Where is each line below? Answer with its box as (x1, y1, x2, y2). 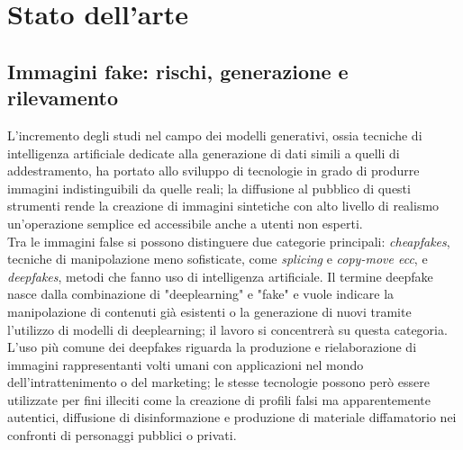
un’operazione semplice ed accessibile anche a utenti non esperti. (7, 213, 363, 232)
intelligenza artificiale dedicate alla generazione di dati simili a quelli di (7, 143, 400, 162)
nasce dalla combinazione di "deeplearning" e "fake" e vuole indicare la (7, 284, 395, 303)
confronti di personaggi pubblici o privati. (7, 426, 237, 445)
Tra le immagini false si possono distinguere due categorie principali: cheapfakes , (7, 231, 450, 250)
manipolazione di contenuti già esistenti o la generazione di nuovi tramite (7, 301, 412, 320)
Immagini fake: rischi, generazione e (7, 57, 349, 85)
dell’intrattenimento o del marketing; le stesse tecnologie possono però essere (7, 373, 430, 391)
